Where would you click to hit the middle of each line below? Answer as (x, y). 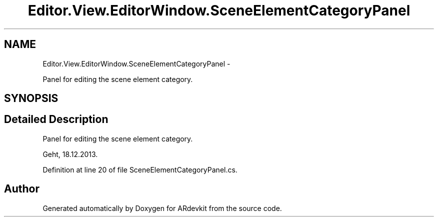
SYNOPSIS (31, 98)
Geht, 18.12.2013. (70, 154)
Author (22, 189)
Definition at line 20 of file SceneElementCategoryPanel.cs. (140, 169)
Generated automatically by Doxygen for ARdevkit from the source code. (162, 208)
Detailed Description (56, 119)
